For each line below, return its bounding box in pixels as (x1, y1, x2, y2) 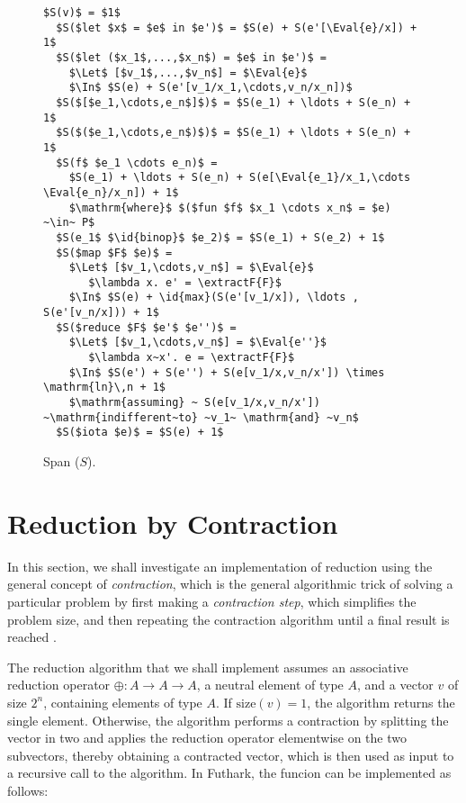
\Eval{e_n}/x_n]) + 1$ (43, 185, 179, 199)
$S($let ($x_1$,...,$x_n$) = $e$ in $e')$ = (56, 50, 327, 64)
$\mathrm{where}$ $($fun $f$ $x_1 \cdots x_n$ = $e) (68, 201, 391, 214)
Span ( (43, 452, 80, 471)
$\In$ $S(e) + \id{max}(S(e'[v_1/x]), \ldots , (68, 291, 359, 304)
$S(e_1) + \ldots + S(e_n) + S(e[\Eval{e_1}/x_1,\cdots (68, 171, 411, 185)
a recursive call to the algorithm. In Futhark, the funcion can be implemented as (7, 763, 452, 782)
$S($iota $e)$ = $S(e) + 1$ (56, 426, 224, 439)
